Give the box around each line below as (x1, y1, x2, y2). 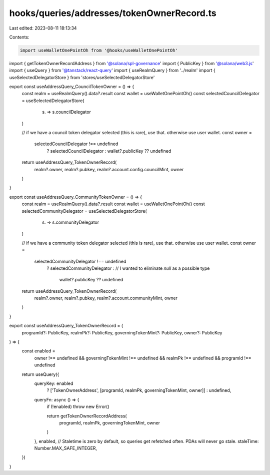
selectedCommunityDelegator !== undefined (34, 258, 126, 264)
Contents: (9, 34, 29, 40)
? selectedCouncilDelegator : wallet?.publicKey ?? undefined (46, 148, 171, 154)
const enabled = (21, 348, 55, 354)
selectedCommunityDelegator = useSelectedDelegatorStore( (21, 208, 147, 214)
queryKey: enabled (34, 380, 73, 386)
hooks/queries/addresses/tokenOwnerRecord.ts (9, 8, 217, 19)
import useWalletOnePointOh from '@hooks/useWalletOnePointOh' (19, 48, 178, 53)
